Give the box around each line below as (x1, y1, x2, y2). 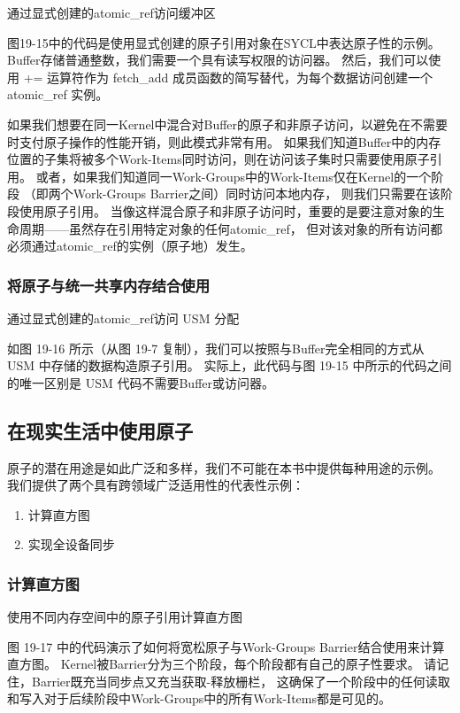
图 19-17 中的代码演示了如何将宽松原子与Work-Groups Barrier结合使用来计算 (7, 637, 445, 655)
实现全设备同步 (27, 535, 115, 554)
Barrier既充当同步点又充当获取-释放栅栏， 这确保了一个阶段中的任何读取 (31, 671, 450, 690)
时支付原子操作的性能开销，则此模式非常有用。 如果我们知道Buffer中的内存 (7, 132, 441, 151)
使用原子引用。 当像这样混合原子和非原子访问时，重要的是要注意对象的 (19, 201, 433, 220)
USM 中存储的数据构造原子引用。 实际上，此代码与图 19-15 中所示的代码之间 (7, 356, 452, 375)
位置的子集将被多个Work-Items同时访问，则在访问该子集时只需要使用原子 (7, 150, 430, 168)
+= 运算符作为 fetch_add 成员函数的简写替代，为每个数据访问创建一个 (23, 67, 433, 86)
